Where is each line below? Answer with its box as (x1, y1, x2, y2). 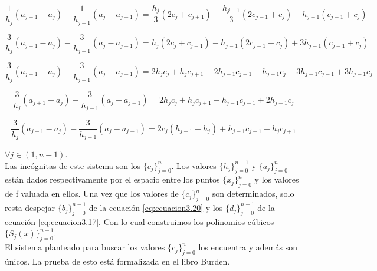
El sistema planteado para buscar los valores (5, 241, 165, 253)
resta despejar (5, 201, 55, 213)
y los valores (254, 173, 299, 186)
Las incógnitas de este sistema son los (5, 159, 141, 171)
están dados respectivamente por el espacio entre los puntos (5, 173, 220, 186)
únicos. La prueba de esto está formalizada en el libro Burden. (5, 255, 230, 267)
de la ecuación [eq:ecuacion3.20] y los (88, 201, 223, 213)
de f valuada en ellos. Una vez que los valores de (5, 187, 179, 200)
